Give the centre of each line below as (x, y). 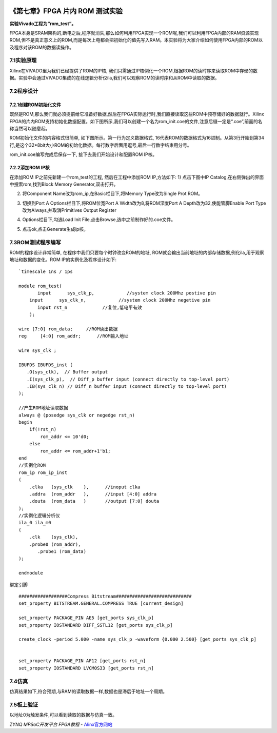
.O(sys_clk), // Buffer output (67, 372)
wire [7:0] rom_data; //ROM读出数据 (68, 329)
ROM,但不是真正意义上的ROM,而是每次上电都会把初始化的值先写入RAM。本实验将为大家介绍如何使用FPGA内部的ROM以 (136, 40)
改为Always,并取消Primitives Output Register (70, 210)
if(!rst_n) (43, 429)
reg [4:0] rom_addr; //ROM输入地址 (74, 336)
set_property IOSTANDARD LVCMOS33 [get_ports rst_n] (86, 668)
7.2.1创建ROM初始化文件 (35, 105)
